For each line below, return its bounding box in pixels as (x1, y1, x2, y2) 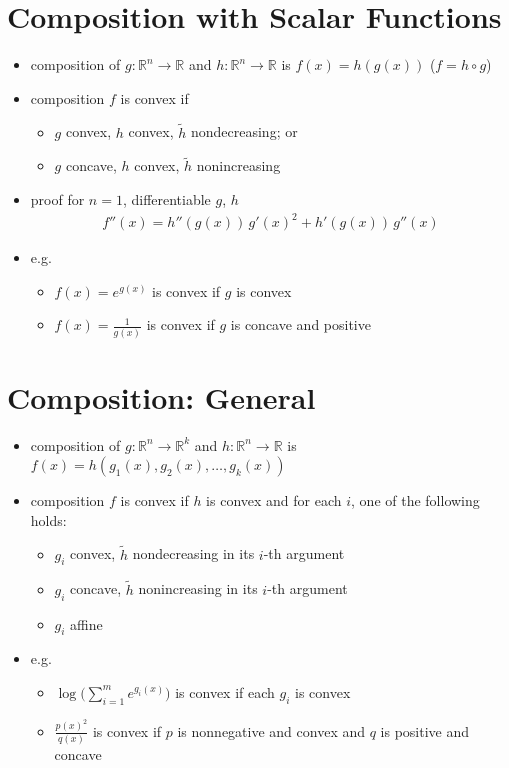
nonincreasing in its (138, 578, 258, 599)
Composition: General (7, 376, 316, 417)
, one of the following (351, 490, 480, 511)
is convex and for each (206, 490, 342, 511)
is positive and (380, 720, 470, 741)
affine (70, 613, 103, 634)
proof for (30, 188, 85, 209)
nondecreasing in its (132, 543, 255, 564)
